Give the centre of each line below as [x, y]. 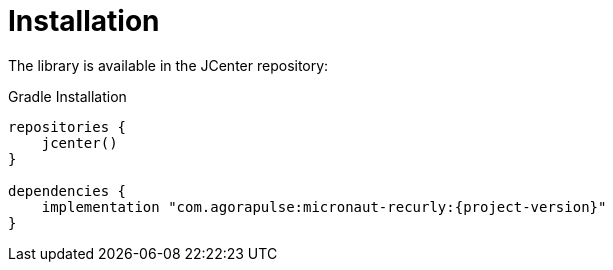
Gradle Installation [67, 96]
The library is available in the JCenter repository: [168, 65]
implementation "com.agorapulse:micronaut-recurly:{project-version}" [324, 206]
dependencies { [67, 190]
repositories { [67, 126]
